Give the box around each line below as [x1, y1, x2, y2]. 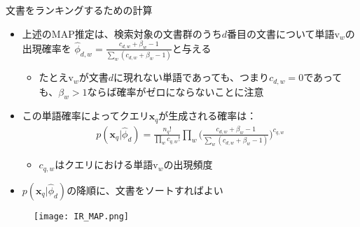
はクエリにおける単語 [55, 157, 153, 172]
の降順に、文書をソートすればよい [67, 182, 223, 197]
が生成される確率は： [158, 108, 257, 123]
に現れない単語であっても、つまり [113, 70, 270, 85]
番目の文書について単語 [226, 26, 335, 41]
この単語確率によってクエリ [22, 108, 149, 123]
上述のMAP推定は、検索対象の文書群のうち [22, 26, 222, 41]
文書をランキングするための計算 [6, 3, 153, 17]
